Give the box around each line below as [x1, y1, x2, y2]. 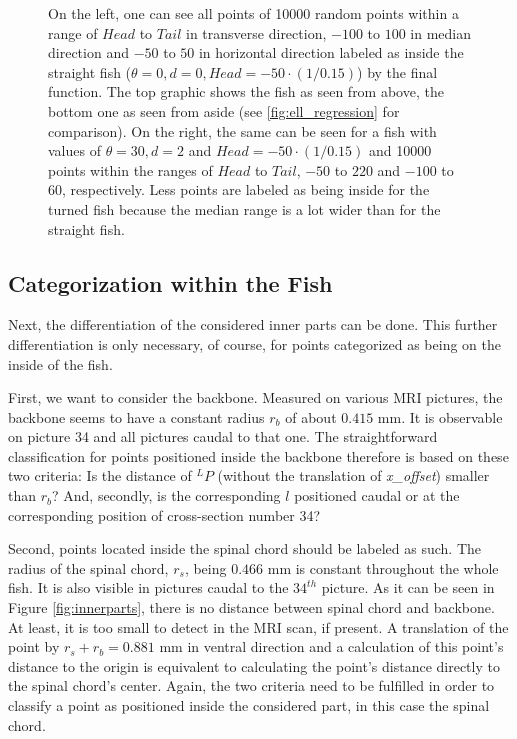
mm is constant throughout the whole [267, 557, 499, 578]
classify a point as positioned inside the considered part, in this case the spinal [8, 695, 490, 716]
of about [285, 406, 337, 427]
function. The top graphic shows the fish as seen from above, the [48, 81, 444, 102]
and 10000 [368, 140, 432, 161]
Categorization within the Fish [8, 267, 333, 298]
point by [8, 636, 60, 657]
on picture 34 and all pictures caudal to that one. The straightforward [8, 426, 438, 447]
